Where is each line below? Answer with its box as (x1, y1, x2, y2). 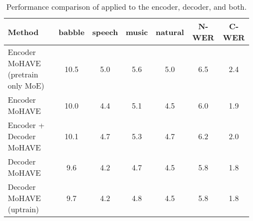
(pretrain (8, 69, 38, 80)
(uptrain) (8, 203, 39, 215)
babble (58, 26, 85, 37)
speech (92, 26, 118, 37)
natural (156, 26, 184, 37)
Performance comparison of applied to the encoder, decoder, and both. (6, 1, 247, 12)
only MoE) (8, 80, 44, 91)
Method (8, 26, 39, 37)
